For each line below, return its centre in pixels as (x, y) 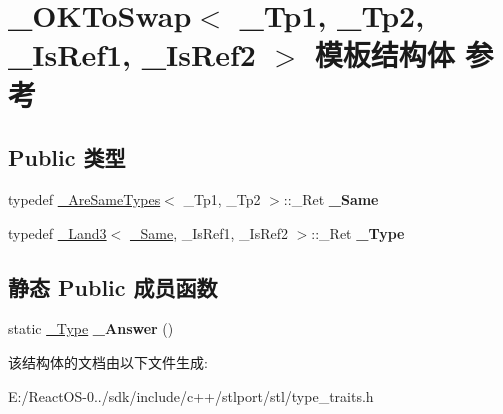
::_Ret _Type (358, 232)
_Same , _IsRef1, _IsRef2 (208, 232)
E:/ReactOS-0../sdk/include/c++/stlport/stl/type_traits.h (191, 395)
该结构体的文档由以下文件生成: (108, 361)
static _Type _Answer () (91, 328)
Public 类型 (67, 157)
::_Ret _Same (331, 198)
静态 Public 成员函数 (113, 286)
